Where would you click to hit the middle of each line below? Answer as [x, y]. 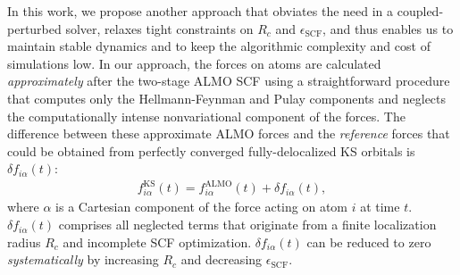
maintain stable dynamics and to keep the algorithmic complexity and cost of [219, 46]
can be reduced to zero [369, 242]
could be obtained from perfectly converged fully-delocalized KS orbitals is [211, 150]
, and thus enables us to [388, 28]
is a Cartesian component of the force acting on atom [201, 207]
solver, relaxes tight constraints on [159, 28]
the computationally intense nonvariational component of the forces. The [206, 116]
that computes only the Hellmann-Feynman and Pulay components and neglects [227, 98]
